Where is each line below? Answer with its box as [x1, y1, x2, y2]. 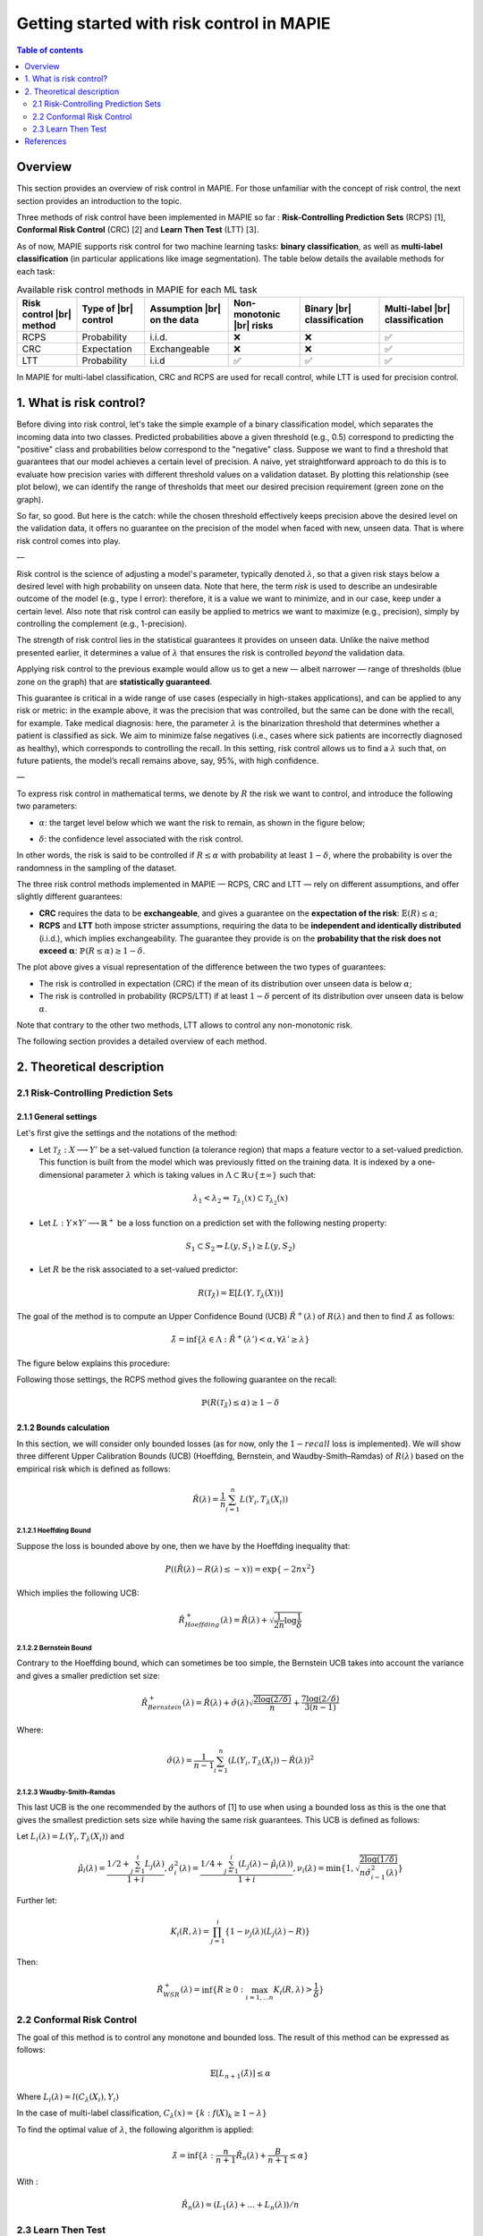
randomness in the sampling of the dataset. [16, 862, 177, 873]
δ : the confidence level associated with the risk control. [38, 833, 243, 844]
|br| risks [233, 319, 274, 332]
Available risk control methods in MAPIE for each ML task [16, 284, 258, 296]
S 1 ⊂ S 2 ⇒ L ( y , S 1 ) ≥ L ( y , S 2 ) [184, 1241, 296, 1253]
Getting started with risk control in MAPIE [16, 13, 331, 33]
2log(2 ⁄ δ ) [253, 1694, 292, 1704]
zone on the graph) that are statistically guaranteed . [16, 676, 213, 687]
